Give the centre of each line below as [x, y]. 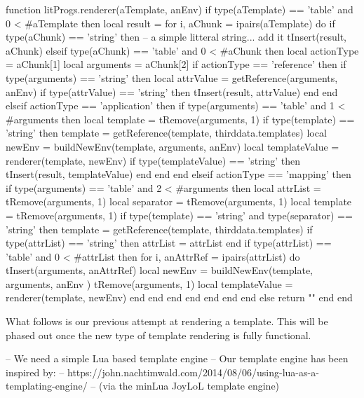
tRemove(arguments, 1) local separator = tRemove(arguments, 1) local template [179, 201]
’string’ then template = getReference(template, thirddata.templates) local [166, 133]
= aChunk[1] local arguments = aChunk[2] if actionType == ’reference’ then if [176, 64]
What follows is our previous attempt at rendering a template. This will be [167, 321]
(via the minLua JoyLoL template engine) [189, 386]
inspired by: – [35, 372]
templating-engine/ [47, 386]
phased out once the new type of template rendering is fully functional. [159, 335]
